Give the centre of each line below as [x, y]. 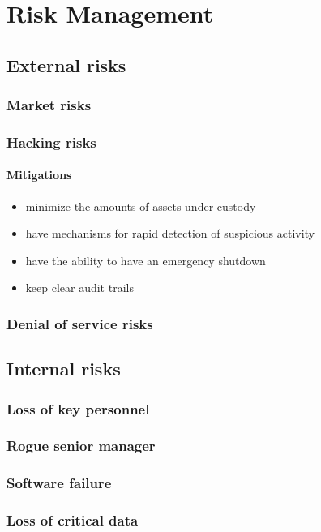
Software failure [59, 483]
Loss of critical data [73, 520]
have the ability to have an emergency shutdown [146, 260]
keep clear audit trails [79, 287]
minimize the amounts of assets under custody [141, 206]
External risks [66, 64]
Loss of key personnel [78, 408]
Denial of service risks [80, 323]
